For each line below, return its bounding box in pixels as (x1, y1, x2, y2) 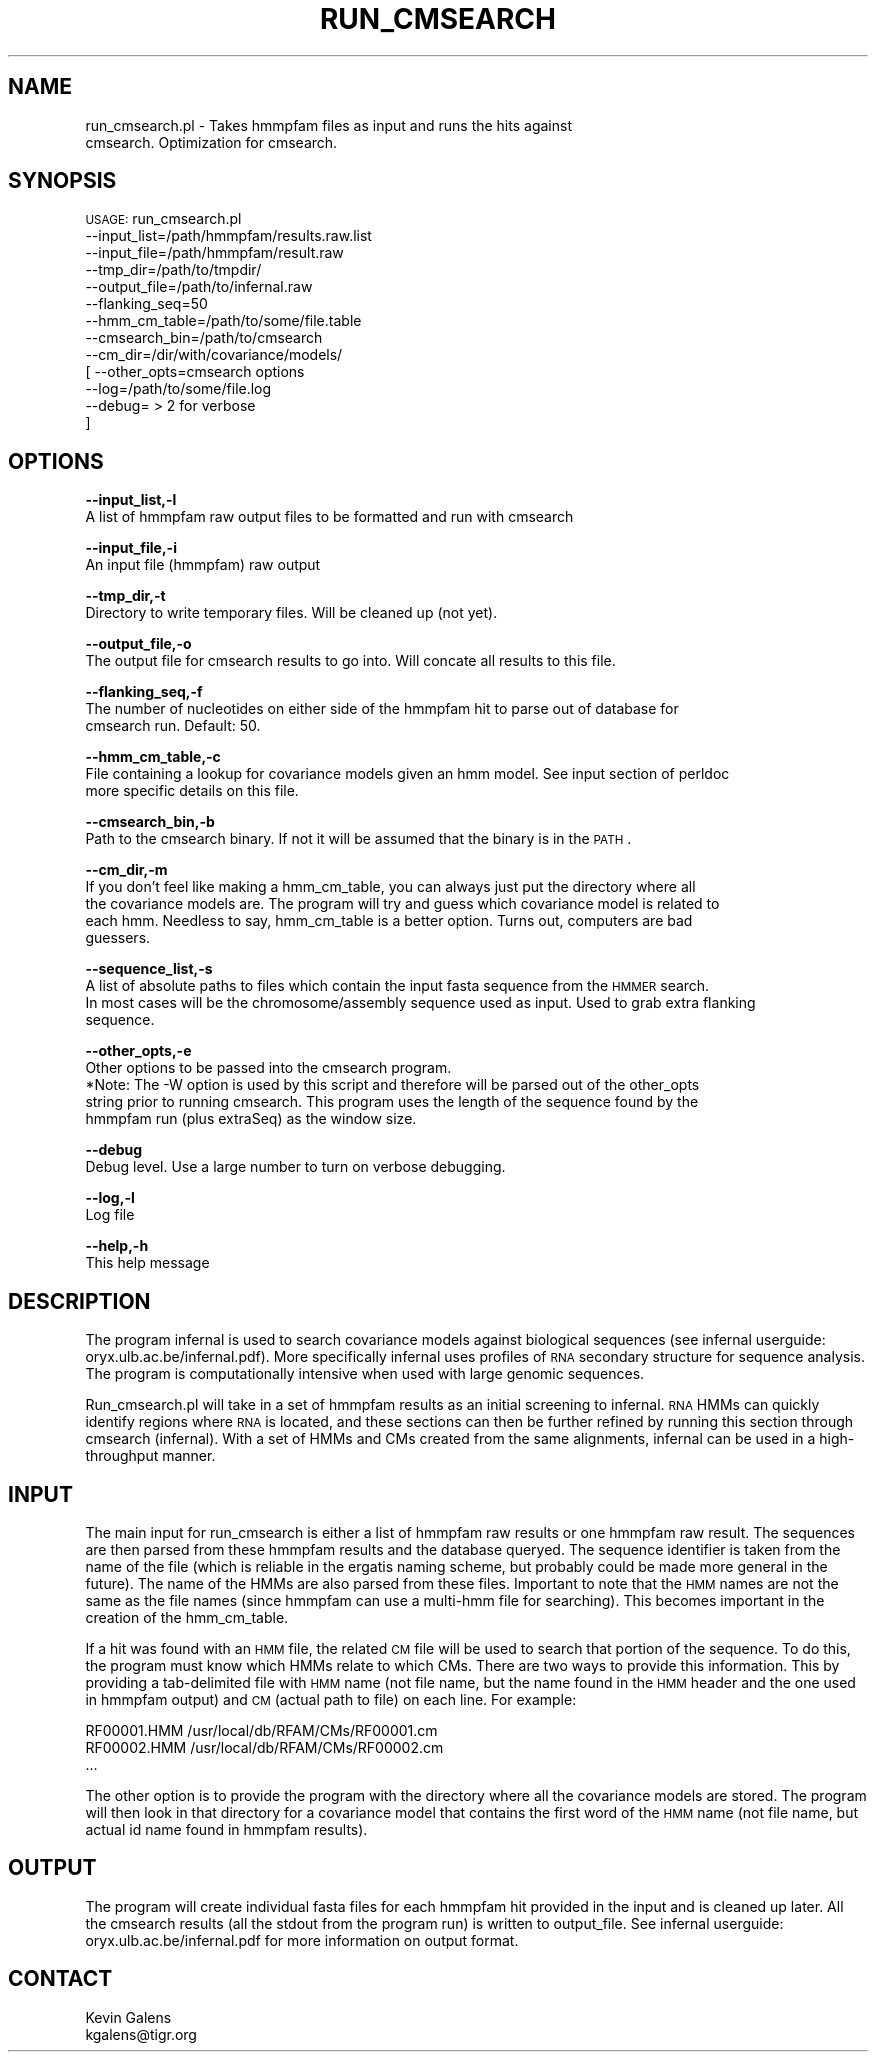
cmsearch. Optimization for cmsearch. (85, 133, 338, 151)
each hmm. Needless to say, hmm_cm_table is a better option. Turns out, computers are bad (85, 912, 693, 930)
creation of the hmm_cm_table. (85, 1608, 289, 1626)
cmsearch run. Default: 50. (85, 717, 261, 735)
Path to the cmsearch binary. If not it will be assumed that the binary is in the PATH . (85, 830, 632, 848)
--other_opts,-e (85, 1042, 192, 1060)
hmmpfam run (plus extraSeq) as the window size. (85, 1110, 417, 1128)
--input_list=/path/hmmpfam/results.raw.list (85, 227, 372, 245)
